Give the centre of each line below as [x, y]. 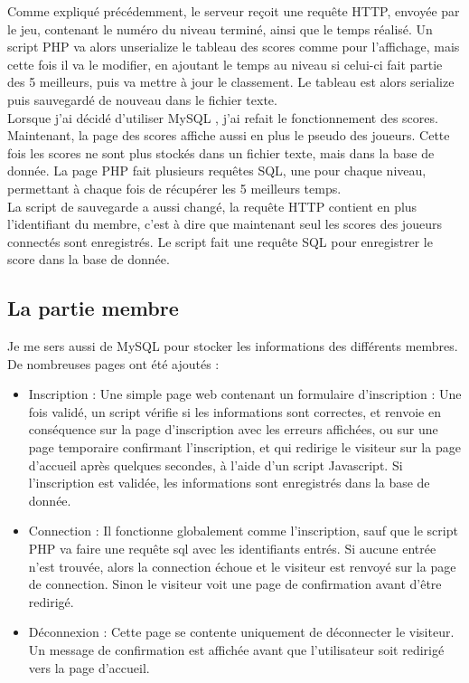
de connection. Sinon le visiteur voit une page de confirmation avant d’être [235, 584]
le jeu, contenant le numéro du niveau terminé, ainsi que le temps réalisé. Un [220, 28]
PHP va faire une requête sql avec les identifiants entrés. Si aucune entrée [232, 549]
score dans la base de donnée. [89, 259]
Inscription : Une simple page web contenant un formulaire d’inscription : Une [245, 394]
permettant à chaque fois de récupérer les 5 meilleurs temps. [174, 188]
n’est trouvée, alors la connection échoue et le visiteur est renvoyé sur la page [242, 566]
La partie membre [93, 308]
